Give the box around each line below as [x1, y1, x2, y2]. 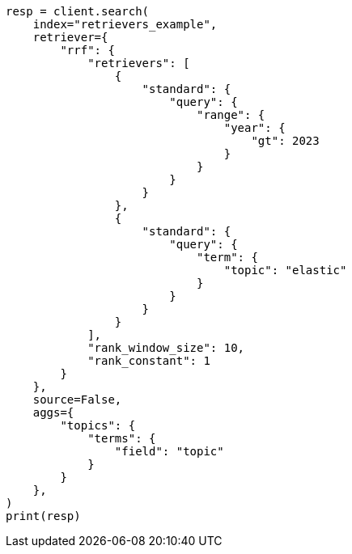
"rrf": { [60, 44, 115, 57]
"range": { [197, 108, 265, 121]
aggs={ [32, 406, 74, 419]
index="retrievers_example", [32, 18, 218, 31]
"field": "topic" [114, 445, 224, 458]
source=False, [32, 393, 122, 406]
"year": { [223, 121, 286, 134]
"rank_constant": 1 [87, 354, 210, 367]
